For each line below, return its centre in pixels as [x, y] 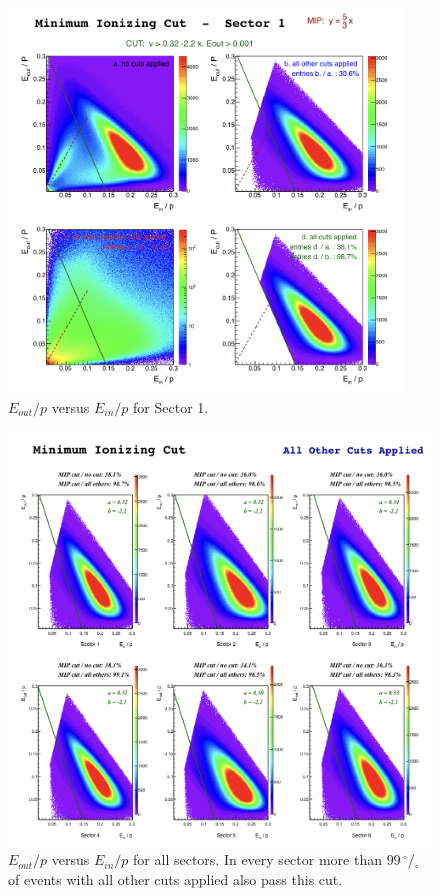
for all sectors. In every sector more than [257, 859]
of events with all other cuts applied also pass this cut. [175, 878]
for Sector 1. [171, 406]
